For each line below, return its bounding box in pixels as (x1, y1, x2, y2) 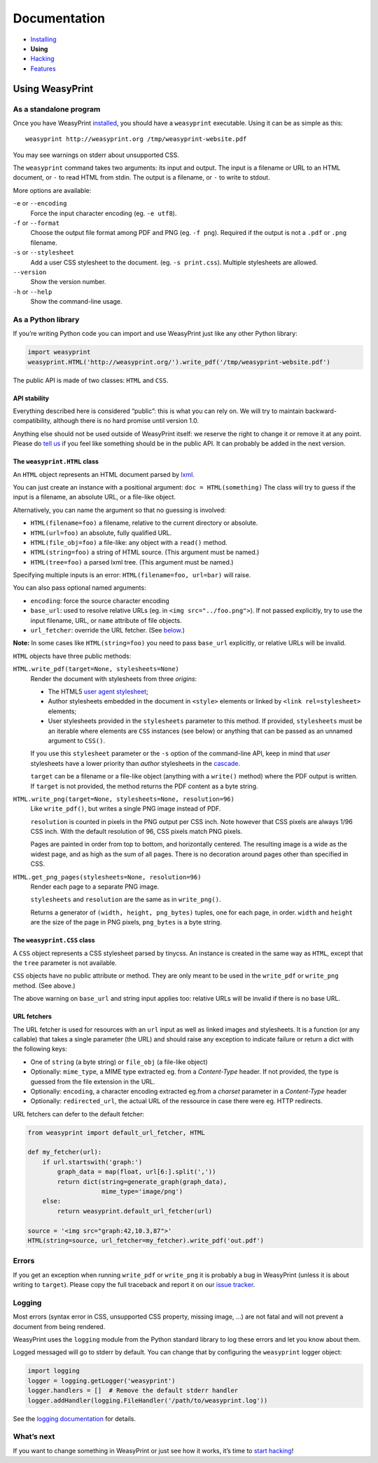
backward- (304, 407, 337, 415)
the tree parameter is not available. (13, 958, 117, 967)
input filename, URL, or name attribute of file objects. (30, 616, 182, 624)
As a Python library (13, 314, 80, 324)
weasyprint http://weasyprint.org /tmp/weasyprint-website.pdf (25, 135, 247, 143)
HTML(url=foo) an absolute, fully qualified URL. (30, 528, 172, 537)
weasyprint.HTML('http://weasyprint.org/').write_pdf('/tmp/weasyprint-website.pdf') (27, 358, 330, 366)
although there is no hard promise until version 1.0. (53, 417, 199, 425)
